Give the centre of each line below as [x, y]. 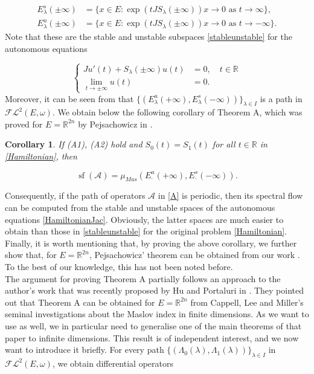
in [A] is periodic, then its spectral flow [230, 195]
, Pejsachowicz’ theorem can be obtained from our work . [194, 255]
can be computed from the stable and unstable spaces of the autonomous [140, 208]
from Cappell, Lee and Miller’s [247, 302]
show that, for [31, 255]
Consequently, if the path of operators [75, 195]
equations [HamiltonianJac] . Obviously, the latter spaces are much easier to [144, 219]
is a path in [281, 98]
